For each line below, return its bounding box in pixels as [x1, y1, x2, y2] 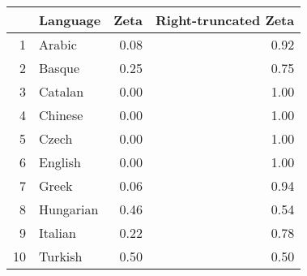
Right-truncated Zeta [156, 11, 295, 29]
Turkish [39, 247, 83, 265]
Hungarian [39, 200, 99, 218]
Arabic [39, 35, 77, 54]
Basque [39, 58, 80, 77]
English [39, 153, 81, 171]
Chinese [39, 106, 83, 124]
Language [39, 11, 101, 29]
